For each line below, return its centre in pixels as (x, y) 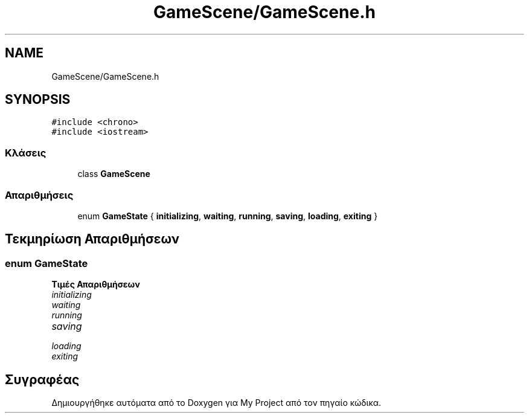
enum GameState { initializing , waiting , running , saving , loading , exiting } (228, 216)
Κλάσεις (26, 153)
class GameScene (114, 174)
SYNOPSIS (38, 100)
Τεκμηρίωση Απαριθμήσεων (92, 239)
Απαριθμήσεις (39, 195)
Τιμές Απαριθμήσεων (96, 285)
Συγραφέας (42, 379)
